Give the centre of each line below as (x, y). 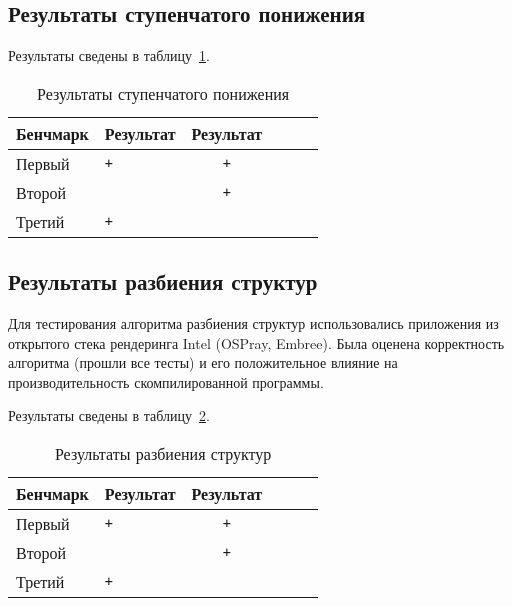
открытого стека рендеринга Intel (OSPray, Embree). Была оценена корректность (256, 342)
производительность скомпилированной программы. (166, 381)
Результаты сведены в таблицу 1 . (109, 55)
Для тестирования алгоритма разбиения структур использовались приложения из (253, 323)
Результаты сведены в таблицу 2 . (109, 415)
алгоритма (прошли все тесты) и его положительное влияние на (203, 362)
